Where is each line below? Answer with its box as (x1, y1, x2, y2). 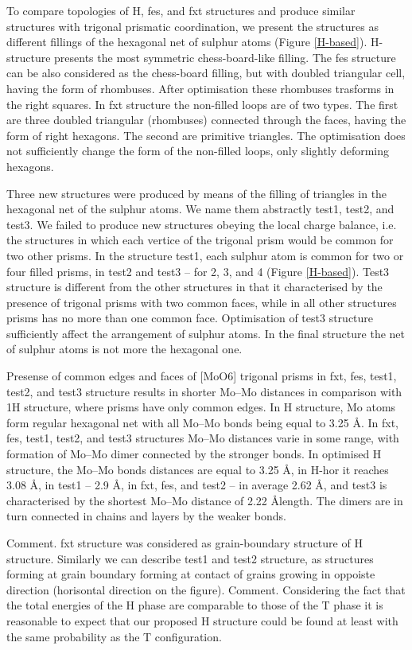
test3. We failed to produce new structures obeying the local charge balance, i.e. (6, 216, 397, 232)
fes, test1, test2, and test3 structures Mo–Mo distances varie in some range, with (6, 430, 399, 446)
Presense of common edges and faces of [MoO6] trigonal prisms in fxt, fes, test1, (6, 368, 397, 384)
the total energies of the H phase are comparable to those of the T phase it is (6, 597, 383, 613)
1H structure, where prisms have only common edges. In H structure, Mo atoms (6, 399, 396, 415)
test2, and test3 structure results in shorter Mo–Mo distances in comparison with (6, 383, 402, 399)
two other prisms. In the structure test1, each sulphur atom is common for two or (6, 247, 404, 263)
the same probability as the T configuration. (6, 628, 222, 644)
